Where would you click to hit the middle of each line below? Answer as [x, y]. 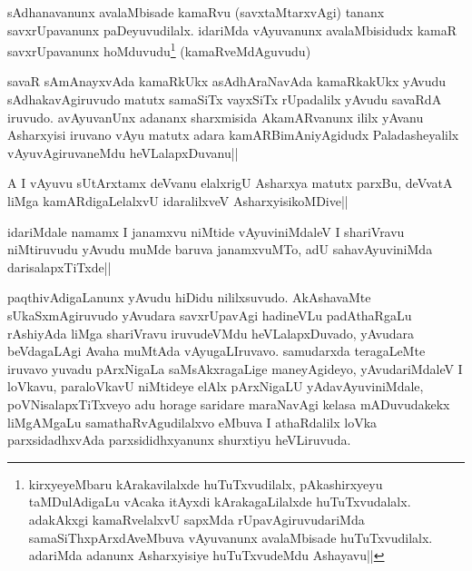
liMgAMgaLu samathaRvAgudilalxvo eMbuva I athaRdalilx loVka [192, 422]
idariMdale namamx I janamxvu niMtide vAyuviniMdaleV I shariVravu [206, 231]
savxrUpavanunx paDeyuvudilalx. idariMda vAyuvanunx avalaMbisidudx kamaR [232, 30]
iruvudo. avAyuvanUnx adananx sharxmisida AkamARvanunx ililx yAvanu [216, 117]
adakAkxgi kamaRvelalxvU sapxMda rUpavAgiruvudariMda [197, 519]
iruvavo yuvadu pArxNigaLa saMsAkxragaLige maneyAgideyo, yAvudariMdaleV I [235, 368]
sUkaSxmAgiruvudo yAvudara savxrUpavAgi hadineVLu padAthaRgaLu [210, 315]
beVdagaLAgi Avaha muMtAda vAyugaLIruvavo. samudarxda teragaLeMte [216, 351]
